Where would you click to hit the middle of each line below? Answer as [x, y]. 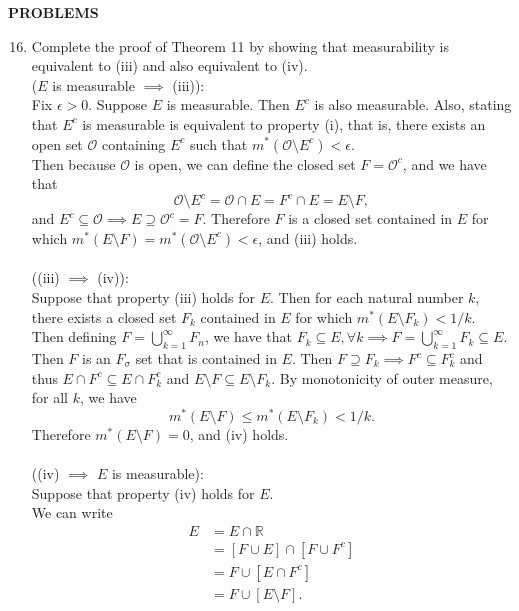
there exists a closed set [104, 316]
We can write [72, 512]
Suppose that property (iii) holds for [143, 297]
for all [50, 397]
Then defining [74, 336]
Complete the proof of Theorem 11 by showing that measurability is [240, 45]
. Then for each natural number [366, 297]
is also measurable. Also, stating [413, 104]
